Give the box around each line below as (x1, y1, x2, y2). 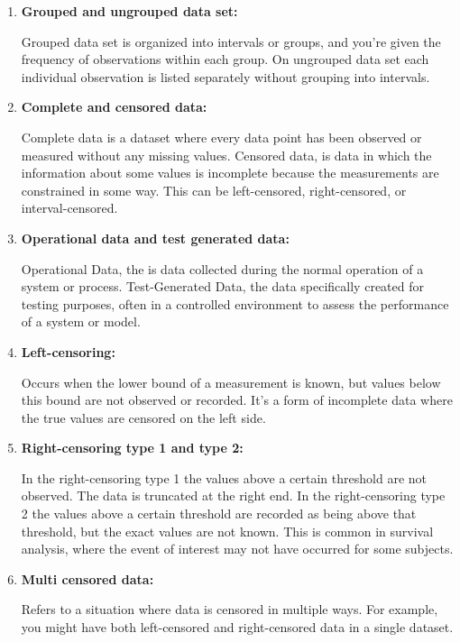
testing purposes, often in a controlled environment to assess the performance (21, 294, 449, 313)
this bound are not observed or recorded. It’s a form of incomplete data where (21, 390, 453, 409)
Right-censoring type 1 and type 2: (21, 438, 244, 457)
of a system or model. (21, 312, 141, 331)
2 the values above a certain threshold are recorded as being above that (21, 504, 417, 523)
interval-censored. (21, 198, 118, 217)
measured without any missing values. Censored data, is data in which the (21, 145, 432, 164)
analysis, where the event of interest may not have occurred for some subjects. (21, 539, 454, 558)
